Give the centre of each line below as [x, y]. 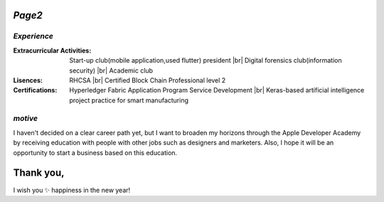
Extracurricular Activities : [52, 51]
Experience [33, 36]
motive [26, 119]
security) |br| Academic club [111, 70]
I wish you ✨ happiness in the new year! [72, 190]
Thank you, [39, 173]
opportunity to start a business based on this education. [95, 152]
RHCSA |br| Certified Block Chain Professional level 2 [148, 80]
